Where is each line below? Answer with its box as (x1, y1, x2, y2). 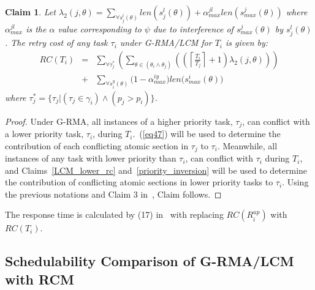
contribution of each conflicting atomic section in (5, 139, 189, 152)
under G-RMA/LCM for (120, 36, 212, 49)
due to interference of (153, 23, 233, 35)
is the (26, 23, 47, 35)
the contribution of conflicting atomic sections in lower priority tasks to (5, 176, 273, 188)
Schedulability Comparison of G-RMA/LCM (5, 251, 294, 270)
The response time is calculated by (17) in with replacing (5, 208, 224, 221)
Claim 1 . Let (5, 6, 56, 18)
